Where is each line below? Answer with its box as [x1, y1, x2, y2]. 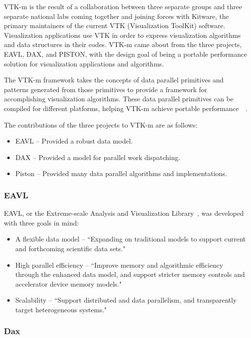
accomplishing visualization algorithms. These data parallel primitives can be [4, 94, 234, 104]
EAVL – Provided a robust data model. [15, 136, 133, 146]
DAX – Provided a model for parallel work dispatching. [15, 152, 181, 162]
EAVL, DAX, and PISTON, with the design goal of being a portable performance [4, 48, 247, 59]
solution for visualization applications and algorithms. [4, 58, 164, 68]
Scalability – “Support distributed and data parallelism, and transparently [15, 295, 237, 305]
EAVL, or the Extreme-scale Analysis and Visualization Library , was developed [4, 208, 244, 218]
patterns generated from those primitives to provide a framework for [4, 84, 207, 94]
